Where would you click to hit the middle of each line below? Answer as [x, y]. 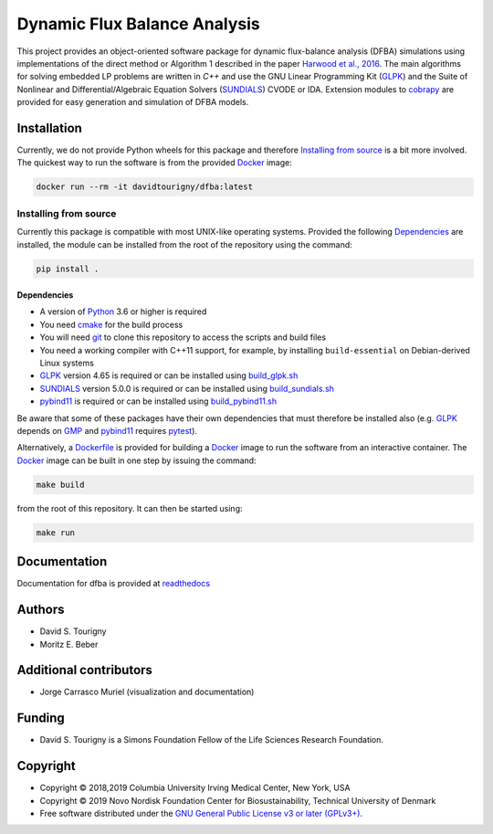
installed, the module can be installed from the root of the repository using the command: [185, 244]
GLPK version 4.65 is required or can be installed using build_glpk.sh [169, 375]
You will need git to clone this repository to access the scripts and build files [183, 337]
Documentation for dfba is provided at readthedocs [113, 584]
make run [56, 533]
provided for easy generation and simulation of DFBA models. [133, 102]
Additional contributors [84, 670]
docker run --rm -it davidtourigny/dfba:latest [144, 187]
